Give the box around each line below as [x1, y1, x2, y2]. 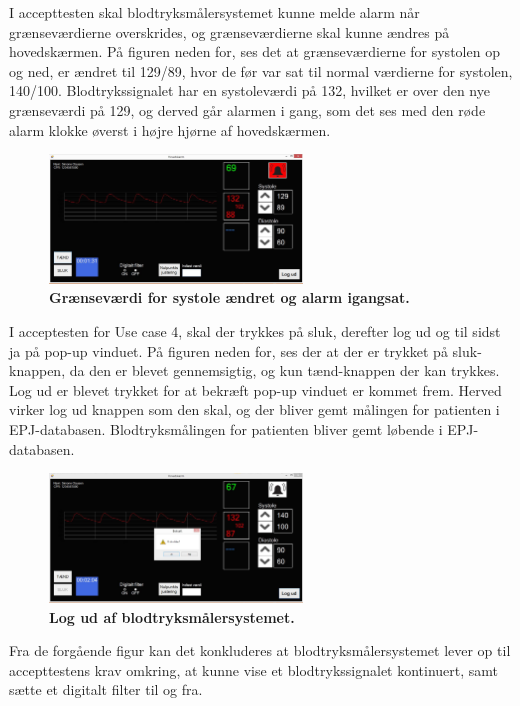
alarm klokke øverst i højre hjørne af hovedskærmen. [9, 119, 331, 140]
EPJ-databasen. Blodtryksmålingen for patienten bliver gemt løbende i [9, 418, 443, 439]
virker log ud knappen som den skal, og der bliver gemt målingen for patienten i [9, 399, 500, 420]
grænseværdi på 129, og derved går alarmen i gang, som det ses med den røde [9, 99, 486, 120]
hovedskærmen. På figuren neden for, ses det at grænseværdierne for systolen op [9, 41, 500, 62]
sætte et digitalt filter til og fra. [9, 679, 203, 700]
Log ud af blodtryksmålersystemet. [49, 606, 295, 627]
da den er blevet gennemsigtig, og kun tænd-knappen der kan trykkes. [69, 360, 500, 381]
